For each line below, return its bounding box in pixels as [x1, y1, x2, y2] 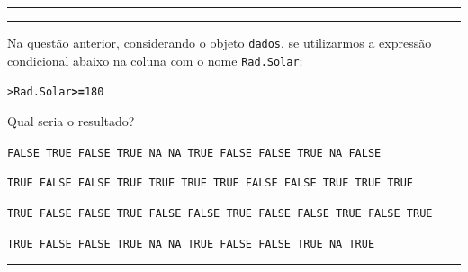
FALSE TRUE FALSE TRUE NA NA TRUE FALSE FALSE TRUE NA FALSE [7, 146, 382, 159]
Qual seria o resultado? [7, 111, 135, 130]
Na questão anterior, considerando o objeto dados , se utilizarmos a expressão [7, 33, 432, 51]
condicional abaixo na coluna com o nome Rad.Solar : [7, 50, 303, 69]
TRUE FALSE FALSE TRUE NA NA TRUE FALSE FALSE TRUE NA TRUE [7, 237, 375, 250]
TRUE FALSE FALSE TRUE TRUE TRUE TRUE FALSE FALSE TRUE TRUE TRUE [7, 177, 414, 190]
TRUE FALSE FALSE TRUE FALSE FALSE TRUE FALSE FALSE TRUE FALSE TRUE [7, 206, 433, 220]
